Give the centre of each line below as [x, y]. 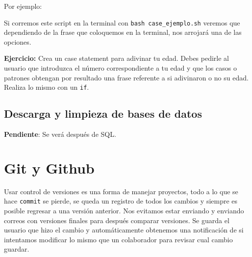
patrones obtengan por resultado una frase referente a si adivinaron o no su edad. [126, 77]
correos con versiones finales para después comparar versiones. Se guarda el [117, 220]
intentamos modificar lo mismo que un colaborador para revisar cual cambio [118, 239]
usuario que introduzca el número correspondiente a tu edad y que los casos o [121, 68]
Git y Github [49, 167]
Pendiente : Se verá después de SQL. [60, 134]
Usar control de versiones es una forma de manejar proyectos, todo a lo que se [121, 191]
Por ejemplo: [23, 6]
